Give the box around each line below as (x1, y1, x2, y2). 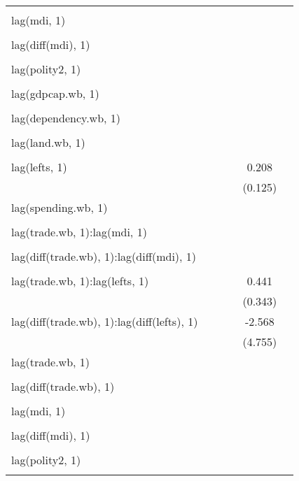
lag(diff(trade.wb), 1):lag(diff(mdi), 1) (11, 248, 197, 264)
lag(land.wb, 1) (11, 134, 85, 150)
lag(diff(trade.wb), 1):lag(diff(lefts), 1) (11, 313, 198, 329)
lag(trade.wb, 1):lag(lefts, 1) (11, 273, 149, 289)
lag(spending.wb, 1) (11, 199, 108, 215)
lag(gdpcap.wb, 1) (11, 85, 99, 101)
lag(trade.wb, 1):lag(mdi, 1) (11, 224, 147, 240)
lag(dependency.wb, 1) (11, 110, 121, 126)
